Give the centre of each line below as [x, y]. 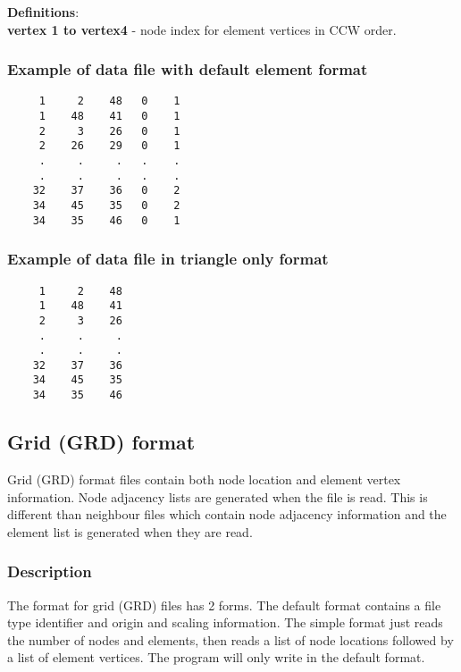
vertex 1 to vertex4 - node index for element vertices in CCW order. [202, 29]
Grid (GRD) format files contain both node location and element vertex [204, 479]
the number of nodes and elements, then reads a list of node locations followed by [230, 639]
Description [50, 571]
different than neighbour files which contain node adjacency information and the [227, 514]
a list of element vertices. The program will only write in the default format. [216, 657]
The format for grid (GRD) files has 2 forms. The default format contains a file [224, 605]
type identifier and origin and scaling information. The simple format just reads [225, 622]
